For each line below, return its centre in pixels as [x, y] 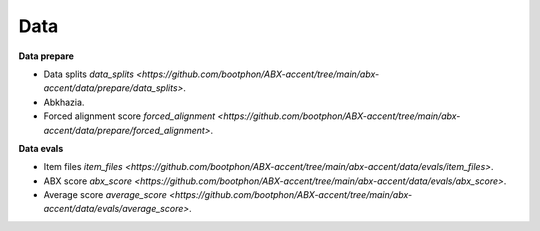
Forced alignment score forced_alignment [129, 116]
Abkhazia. [64, 102]
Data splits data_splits [89, 74]
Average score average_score [105, 195]
